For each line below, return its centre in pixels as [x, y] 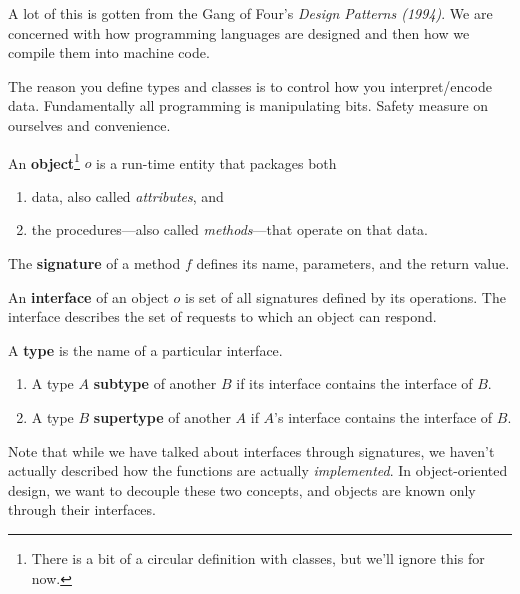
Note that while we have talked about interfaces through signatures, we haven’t [251, 450]
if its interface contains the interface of [354, 383]
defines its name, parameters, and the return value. [353, 263]
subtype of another [155, 383]
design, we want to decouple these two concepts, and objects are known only [242, 489]
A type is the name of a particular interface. [145, 349]
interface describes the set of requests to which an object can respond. [222, 316]
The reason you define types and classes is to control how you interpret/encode [250, 85]
